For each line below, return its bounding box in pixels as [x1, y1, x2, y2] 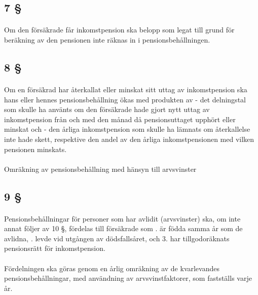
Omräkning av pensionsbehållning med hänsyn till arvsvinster [4, 163, 197, 174]
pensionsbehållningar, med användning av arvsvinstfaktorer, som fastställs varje [4, 273, 252, 283]
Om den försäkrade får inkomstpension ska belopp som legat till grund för [4, 24, 235, 35]
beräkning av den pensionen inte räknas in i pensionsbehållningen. [4, 34, 210, 45]
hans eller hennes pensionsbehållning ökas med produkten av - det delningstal [4, 94, 246, 104]
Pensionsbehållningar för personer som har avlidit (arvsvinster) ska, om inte [4, 213, 241, 224]
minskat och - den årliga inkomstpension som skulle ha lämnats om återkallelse [4, 124, 250, 134]
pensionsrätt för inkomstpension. [4, 243, 105, 253]
